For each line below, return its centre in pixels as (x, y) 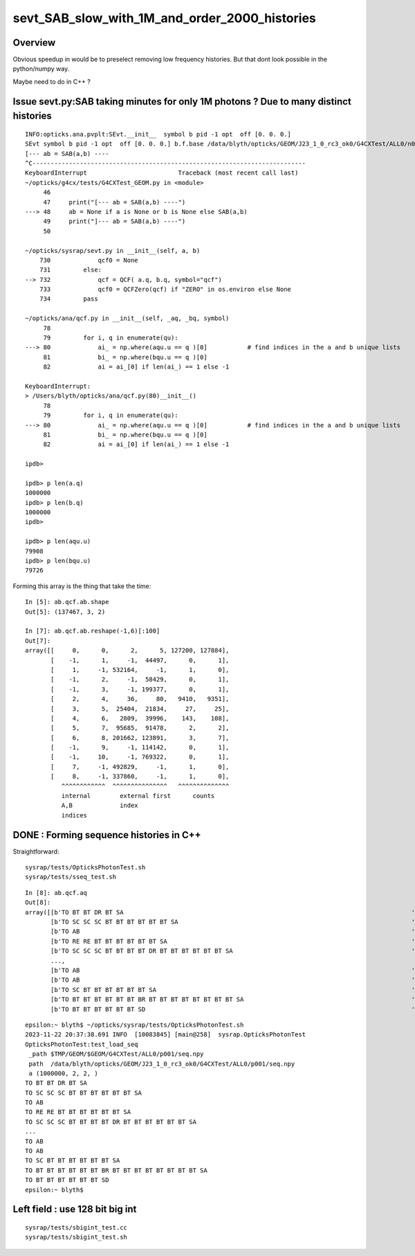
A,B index (100, 806)
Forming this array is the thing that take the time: (82, 586)
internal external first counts (138, 796)
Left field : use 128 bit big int (75, 1209)
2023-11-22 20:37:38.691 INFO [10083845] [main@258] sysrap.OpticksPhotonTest (166, 1035)
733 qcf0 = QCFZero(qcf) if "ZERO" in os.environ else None (165, 290)
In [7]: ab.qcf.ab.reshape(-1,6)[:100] (93, 631)
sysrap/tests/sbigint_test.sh (76, 1237)
